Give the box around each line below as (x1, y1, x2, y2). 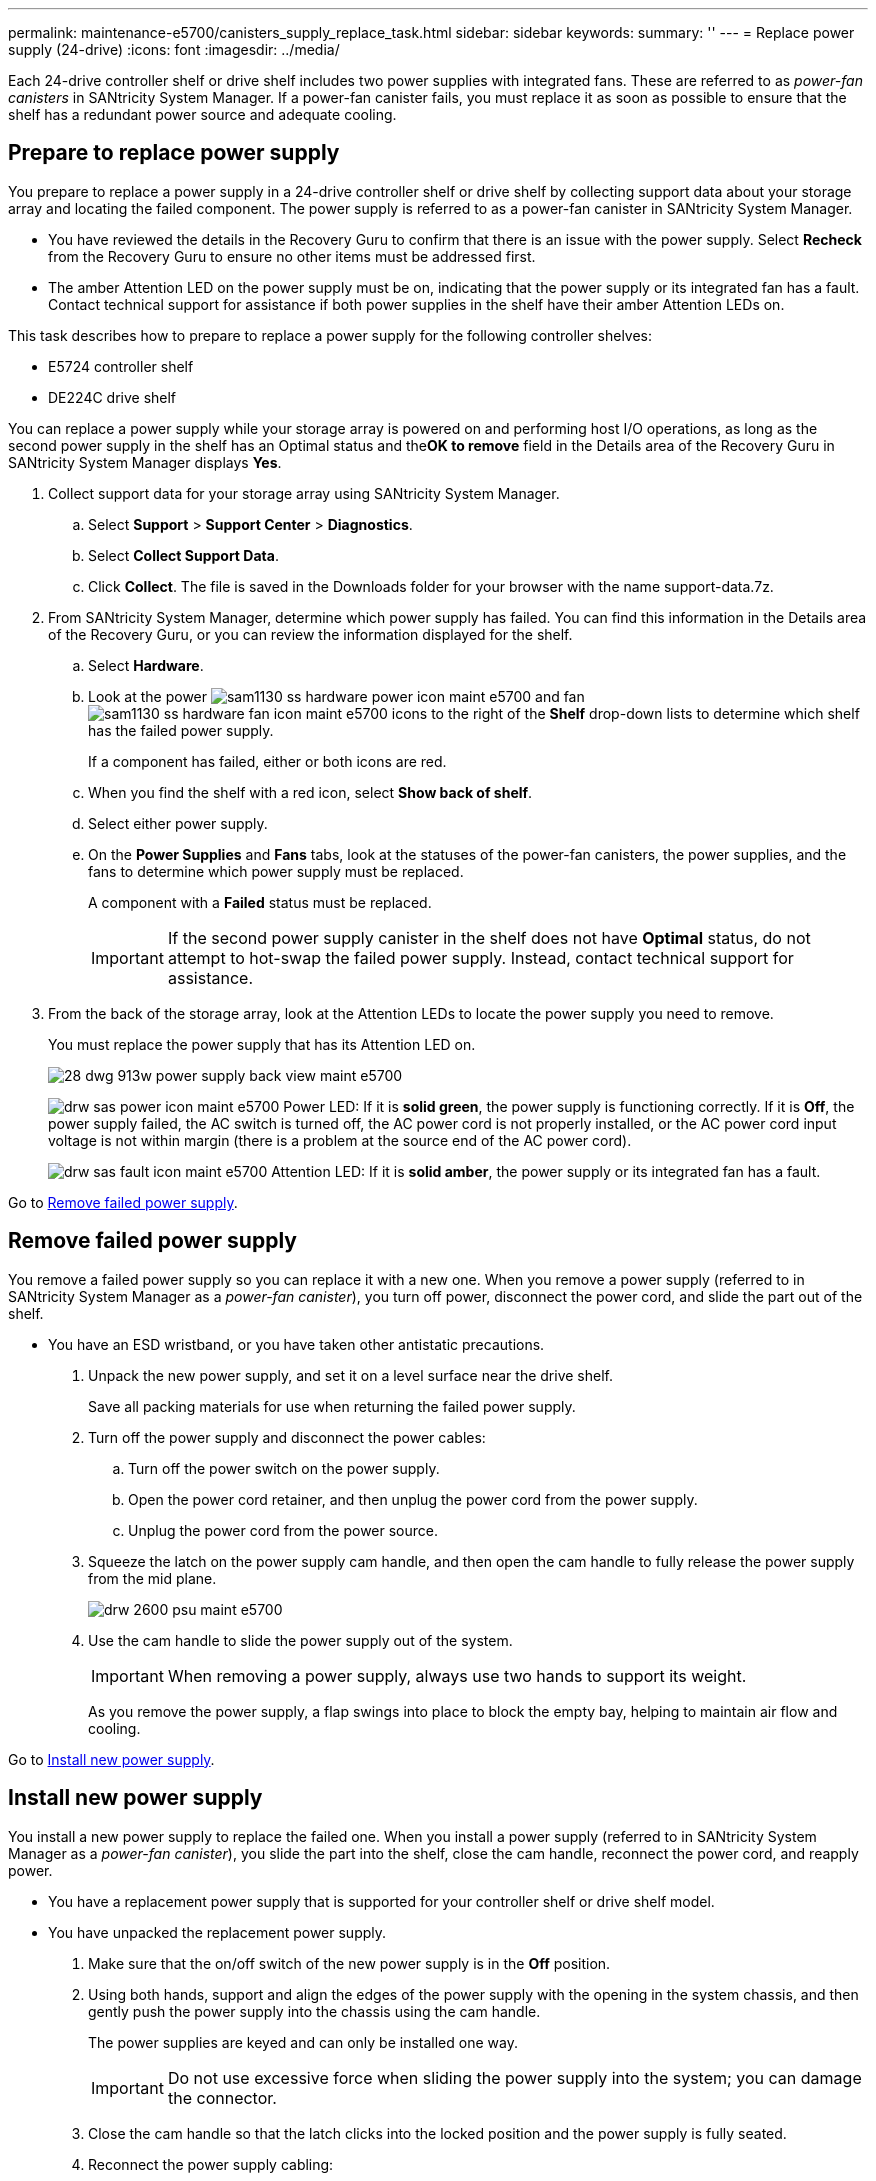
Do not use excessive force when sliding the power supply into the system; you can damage (167, 2067, 862, 2088)
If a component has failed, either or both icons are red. (88, 752, 447, 770)
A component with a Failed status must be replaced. (88, 893, 432, 911)
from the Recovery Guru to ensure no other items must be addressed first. (48, 247, 536, 265)
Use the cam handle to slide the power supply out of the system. (88, 1631, 513, 1649)
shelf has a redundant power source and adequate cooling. (8, 106, 397, 123)
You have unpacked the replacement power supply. (48, 1923, 387, 1941)
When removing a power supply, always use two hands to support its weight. (167, 1665, 747, 1686)
